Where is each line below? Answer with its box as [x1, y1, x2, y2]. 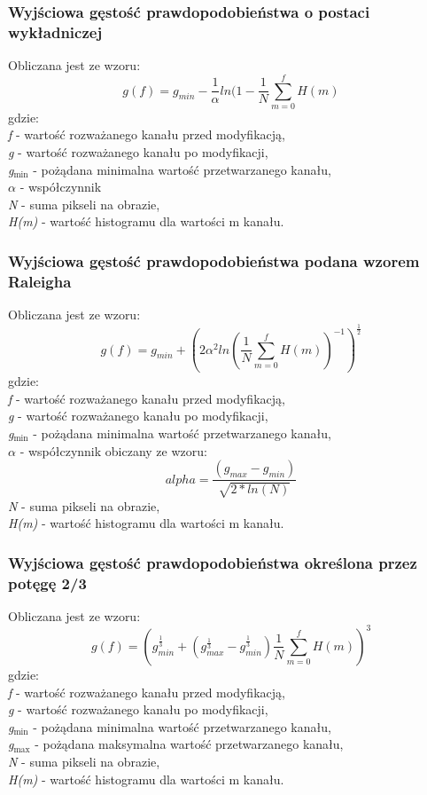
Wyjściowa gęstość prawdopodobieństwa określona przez [8, 551, 417, 573]
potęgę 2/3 [8, 571, 87, 594]
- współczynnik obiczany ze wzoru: [19, 441, 207, 460]
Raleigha [8, 270, 72, 292]
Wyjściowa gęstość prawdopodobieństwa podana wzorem [8, 249, 420, 272]
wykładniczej [8, 20, 103, 43]
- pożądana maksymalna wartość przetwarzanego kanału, [35, 735, 344, 753]
